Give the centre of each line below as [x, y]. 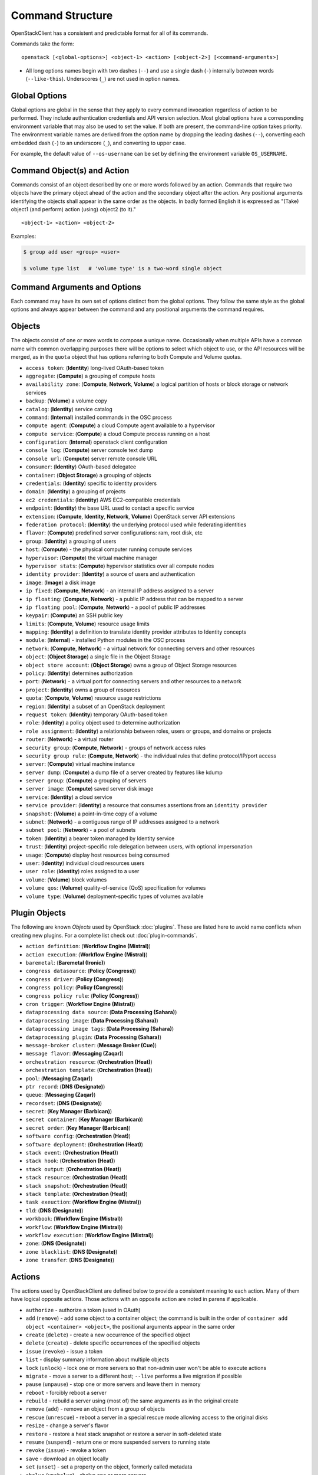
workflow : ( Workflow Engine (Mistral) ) [74, 1227]
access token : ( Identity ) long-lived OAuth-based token [95, 368]
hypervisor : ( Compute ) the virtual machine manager [92, 558]
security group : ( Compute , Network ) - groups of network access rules [116, 748]
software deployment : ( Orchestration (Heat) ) [85, 1144]
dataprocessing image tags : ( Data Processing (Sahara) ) [100, 1029]
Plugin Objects [38, 913]
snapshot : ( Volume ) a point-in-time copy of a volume [91, 814]
